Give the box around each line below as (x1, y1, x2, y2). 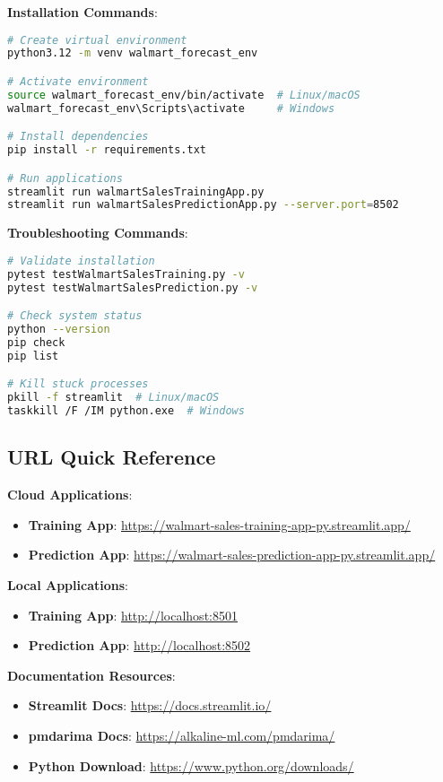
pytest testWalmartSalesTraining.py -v (7, 267, 245, 281)
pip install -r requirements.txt (7, 143, 206, 157)
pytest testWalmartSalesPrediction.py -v (7, 281, 258, 294)
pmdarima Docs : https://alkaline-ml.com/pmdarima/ (28, 726, 335, 744)
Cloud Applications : (7, 485, 133, 504)
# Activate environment (7, 75, 149, 88)
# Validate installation (7, 254, 155, 267)
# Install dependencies (7, 130, 149, 143)
